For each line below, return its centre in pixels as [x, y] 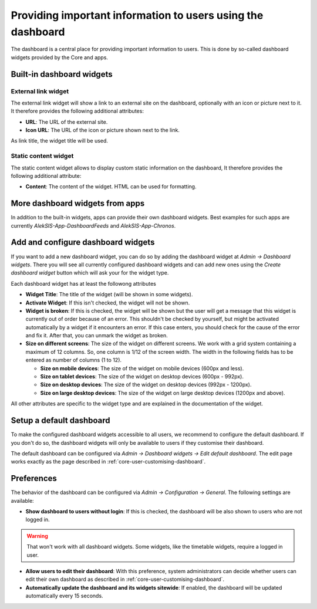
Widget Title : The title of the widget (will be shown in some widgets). [109, 295]
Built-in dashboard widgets [62, 74]
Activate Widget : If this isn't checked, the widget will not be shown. [108, 303]
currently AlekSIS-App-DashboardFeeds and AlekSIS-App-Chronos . [93, 225]
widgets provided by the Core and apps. [60, 57]
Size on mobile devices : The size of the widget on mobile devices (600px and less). [142, 368]
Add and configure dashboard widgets [83, 243]
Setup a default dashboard [61, 420]
